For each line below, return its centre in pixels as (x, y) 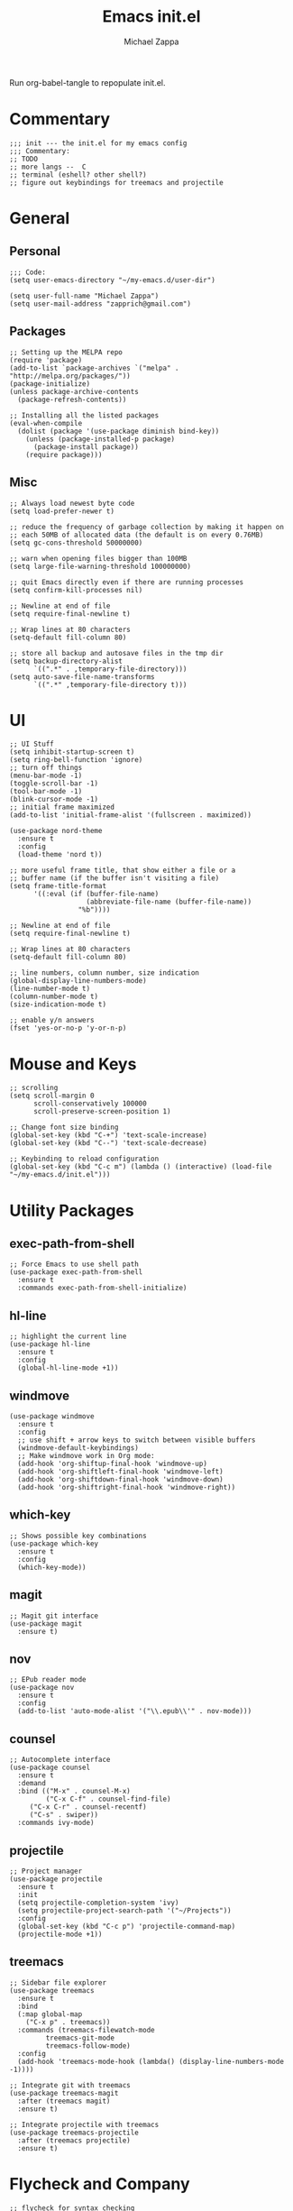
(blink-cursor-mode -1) (54, 800)
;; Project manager (46, 1872)
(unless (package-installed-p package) (101, 439)
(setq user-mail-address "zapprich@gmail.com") (101, 304)
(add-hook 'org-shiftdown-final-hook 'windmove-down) (120, 1480)
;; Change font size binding (64, 1128)
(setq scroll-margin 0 (52, 1096)
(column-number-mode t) (54, 997)
